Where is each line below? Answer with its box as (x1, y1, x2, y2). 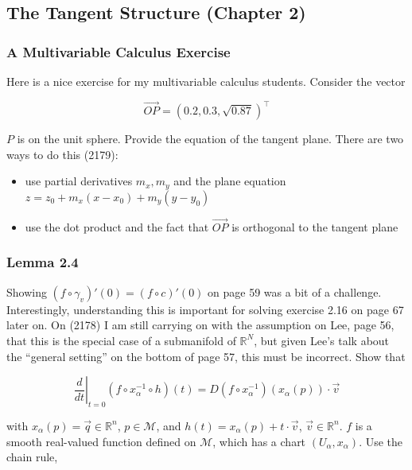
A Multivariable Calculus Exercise (6, 41, 231, 61)
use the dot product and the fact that (25, 218, 209, 235)
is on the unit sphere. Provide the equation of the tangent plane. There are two (17, 130, 404, 147)
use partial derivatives (25, 173, 133, 189)
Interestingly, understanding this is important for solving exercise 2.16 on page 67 (6, 301, 404, 317)
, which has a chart (212, 433, 306, 449)
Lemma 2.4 (6, 252, 79, 272)
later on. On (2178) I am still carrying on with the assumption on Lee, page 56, (6, 317, 395, 333)
